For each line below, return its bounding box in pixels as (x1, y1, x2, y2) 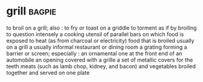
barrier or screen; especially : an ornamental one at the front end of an (6, 49, 182, 57)
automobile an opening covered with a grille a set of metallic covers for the (6, 56, 193, 63)
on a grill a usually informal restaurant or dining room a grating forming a (6, 43, 188, 51)
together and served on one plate (6, 69, 90, 76)
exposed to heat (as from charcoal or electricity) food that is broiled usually (6, 37, 195, 44)
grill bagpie (6, 4, 56, 18)
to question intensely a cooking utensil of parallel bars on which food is (6, 30, 184, 37)
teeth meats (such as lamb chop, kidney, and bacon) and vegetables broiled (6, 62, 196, 70)
